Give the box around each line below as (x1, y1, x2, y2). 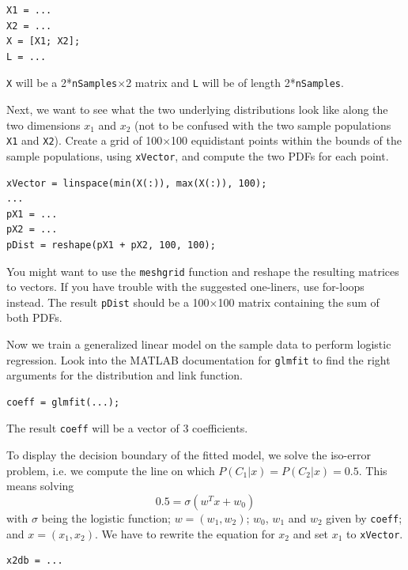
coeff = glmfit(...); (6, 396, 120, 408)
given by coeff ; (326, 509, 402, 526)
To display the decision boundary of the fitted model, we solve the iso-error (6, 447, 371, 463)
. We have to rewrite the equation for (95, 525, 275, 542)
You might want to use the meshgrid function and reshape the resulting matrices (6, 262, 399, 279)
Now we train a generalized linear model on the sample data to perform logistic (6, 336, 391, 352)
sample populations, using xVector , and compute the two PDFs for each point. (6, 147, 389, 164)
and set (293, 525, 329, 542)
